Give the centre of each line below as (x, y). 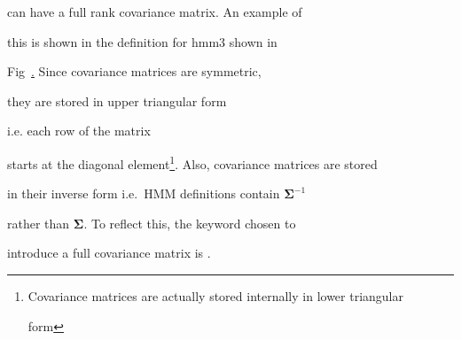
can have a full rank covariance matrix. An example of (155, 12)
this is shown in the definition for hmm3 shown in (142, 41)
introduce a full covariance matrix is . (109, 253)
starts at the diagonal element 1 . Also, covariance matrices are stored (192, 162)
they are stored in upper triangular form (117, 100)
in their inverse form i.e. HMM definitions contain (144, 193)
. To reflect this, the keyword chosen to (190, 223)
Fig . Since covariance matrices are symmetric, (134, 71)
